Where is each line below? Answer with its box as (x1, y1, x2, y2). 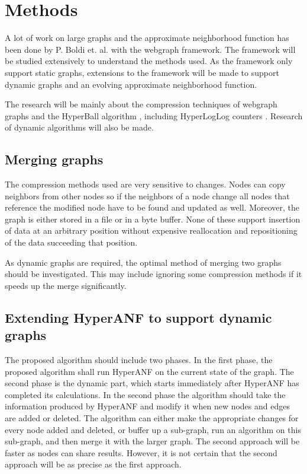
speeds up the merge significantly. (5, 279, 127, 291)
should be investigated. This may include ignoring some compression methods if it (5, 268, 302, 280)
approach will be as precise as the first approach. (5, 458, 182, 470)
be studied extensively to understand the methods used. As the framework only (5, 55, 293, 67)
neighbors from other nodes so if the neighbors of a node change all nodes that (5, 189, 290, 202)
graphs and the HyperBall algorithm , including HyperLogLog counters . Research (5, 109, 303, 122)
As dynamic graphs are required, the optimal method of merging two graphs (5, 256, 282, 268)
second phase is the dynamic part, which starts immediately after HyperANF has (5, 377, 299, 389)
